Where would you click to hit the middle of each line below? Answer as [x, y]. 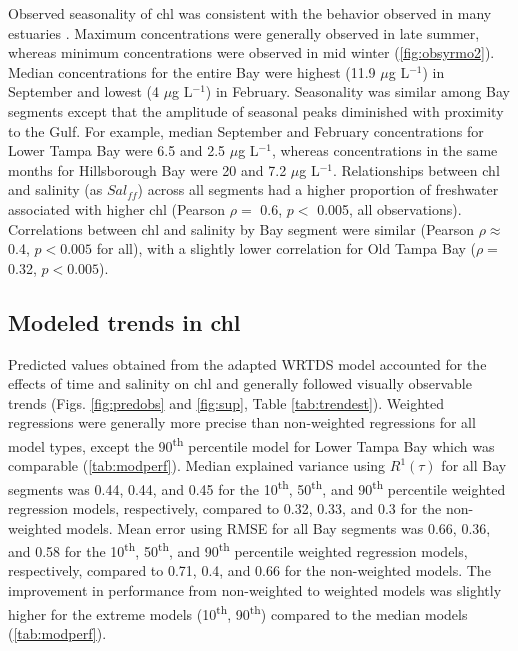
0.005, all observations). [389, 208]
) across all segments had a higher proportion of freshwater [318, 189]
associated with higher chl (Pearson [117, 208]
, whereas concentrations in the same [384, 150]
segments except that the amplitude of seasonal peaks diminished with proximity [256, 110]
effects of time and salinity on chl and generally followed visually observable [240, 383]
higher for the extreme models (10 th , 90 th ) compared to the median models [238, 612]
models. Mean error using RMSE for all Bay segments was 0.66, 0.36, [278, 527]
